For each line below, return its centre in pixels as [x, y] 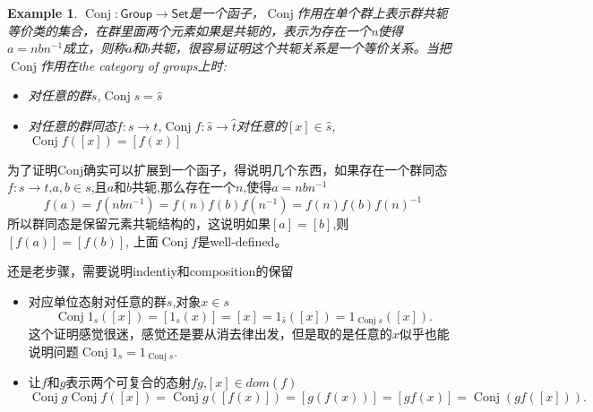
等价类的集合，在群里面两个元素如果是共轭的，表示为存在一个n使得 [205, 30]
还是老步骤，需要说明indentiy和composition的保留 [150, 271]
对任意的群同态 [72, 125]
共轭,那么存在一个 [184, 187]
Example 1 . [43, 13]
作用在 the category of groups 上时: [133, 65]
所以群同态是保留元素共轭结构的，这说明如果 [139, 223]
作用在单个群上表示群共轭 [372, 13]
